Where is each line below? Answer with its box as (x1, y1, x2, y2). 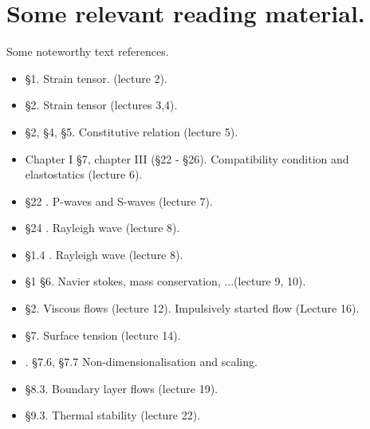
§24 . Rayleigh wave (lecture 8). (25, 219, 180, 236)
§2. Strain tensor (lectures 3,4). (25, 96, 178, 113)
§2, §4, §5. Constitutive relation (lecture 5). (25, 123, 238, 140)
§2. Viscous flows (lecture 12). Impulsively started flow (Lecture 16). (25, 300, 360, 317)
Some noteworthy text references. (6, 43, 169, 60)
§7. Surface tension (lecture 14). (25, 326, 181, 343)
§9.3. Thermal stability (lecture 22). (25, 407, 201, 423)
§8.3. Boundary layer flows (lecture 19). (25, 380, 218, 396)
